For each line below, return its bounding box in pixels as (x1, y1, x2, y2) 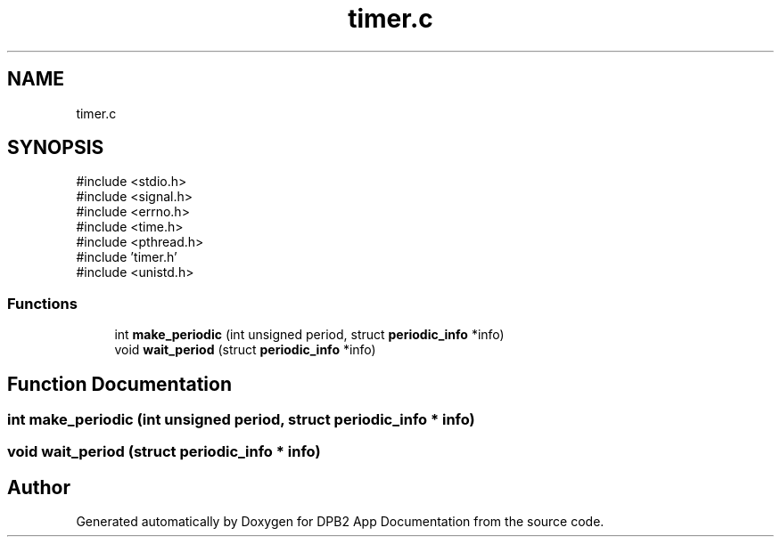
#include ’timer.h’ (76, 249, 177, 265)
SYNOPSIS (7, 136, 104, 159)
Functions (7, 294, 78, 313)
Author (7, 475, 70, 499)
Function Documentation (7, 372, 232, 395)
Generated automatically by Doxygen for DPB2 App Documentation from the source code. (76, 514, 604, 530)
